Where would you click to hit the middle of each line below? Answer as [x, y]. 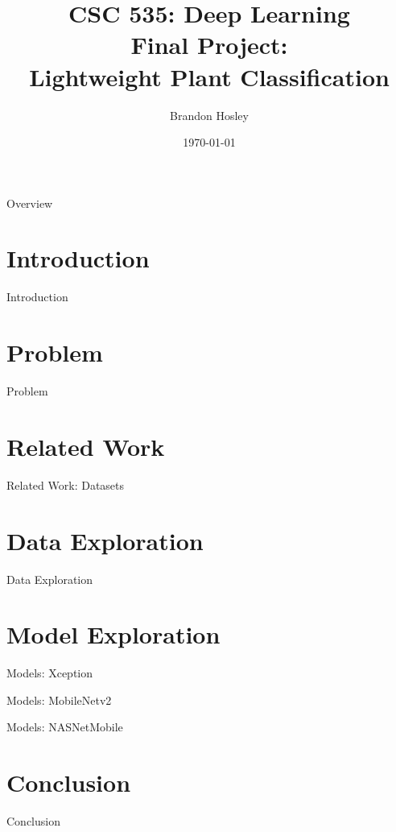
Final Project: [209, 45]
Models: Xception [50, 673]
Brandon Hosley [209, 115]
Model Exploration [113, 634]
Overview [30, 203]
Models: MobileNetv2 [59, 700]
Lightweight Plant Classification [209, 76]
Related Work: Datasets [66, 484]
